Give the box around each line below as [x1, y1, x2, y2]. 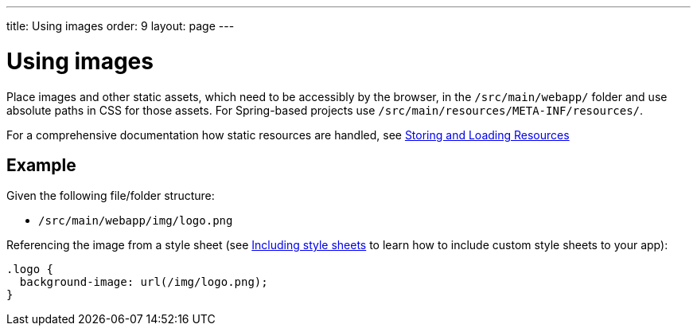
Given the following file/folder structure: [6, 189, 215, 203]
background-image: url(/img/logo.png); [19, 275, 268, 289]
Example [6, 154, 76, 175]
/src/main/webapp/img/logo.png [38, 214, 233, 228]
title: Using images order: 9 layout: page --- [6, 19, 235, 33]
